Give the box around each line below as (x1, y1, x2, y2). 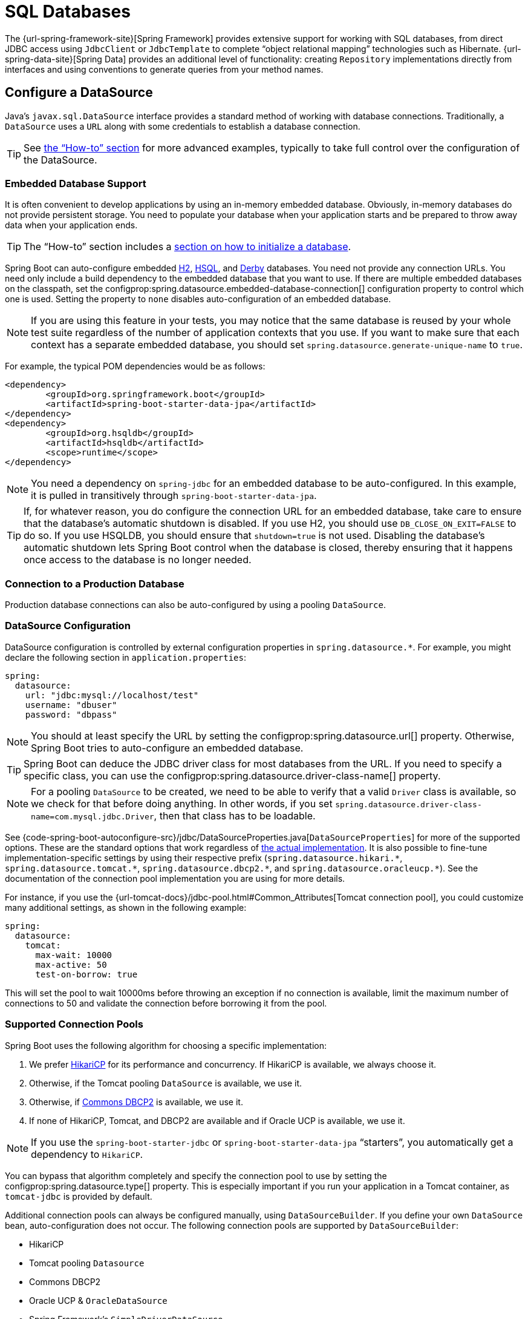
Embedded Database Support (5, 177, 146, 190)
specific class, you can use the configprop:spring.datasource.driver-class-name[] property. (24, 769, 441, 782)
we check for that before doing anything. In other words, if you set (31, 797, 333, 810)
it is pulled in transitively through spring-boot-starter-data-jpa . (31, 489, 317, 502)
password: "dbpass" (25, 709, 117, 719)
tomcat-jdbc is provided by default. (5, 1191, 152, 1202)
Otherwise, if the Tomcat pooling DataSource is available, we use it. (29, 1077, 302, 1088)
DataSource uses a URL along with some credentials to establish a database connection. (5, 121, 360, 131)
